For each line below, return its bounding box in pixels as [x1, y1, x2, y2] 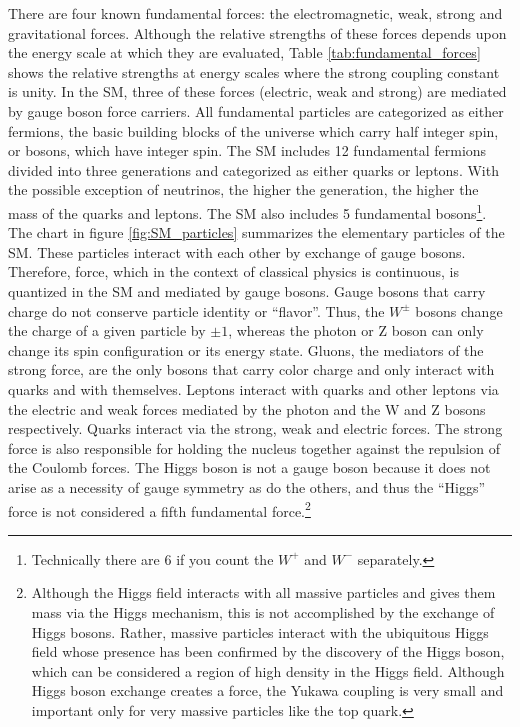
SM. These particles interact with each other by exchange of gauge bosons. [8, 241, 466, 262]
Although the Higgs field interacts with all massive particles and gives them [31, 582, 496, 603]
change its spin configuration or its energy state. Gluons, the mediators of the [8, 339, 484, 360]
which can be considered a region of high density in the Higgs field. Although [31, 660, 505, 681]
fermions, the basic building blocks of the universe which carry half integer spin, [8, 120, 499, 141]
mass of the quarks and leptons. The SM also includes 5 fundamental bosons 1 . [8, 199, 487, 223]
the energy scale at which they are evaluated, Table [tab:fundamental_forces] [8, 42, 481, 63]
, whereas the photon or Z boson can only [228, 320, 484, 341]
